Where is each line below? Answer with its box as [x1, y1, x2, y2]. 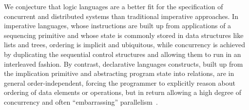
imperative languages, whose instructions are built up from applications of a [4, 20, 231, 31]
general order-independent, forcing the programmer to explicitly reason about [4, 77, 235, 88]
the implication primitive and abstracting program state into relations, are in [4, 68, 234, 78]
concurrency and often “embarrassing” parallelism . [4, 96, 158, 107]
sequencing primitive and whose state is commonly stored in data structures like [4, 30, 244, 40]
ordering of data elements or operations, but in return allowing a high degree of [4, 87, 241, 97]
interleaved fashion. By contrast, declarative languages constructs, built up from [4, 58, 243, 69]
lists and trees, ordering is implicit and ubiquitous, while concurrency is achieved [4, 39, 245, 50]
